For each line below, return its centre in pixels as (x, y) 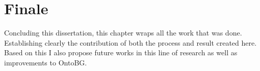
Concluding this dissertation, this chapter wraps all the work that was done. (123, 33)
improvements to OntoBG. (46, 62)
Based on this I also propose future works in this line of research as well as (121, 52)
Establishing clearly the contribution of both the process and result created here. (131, 42)
